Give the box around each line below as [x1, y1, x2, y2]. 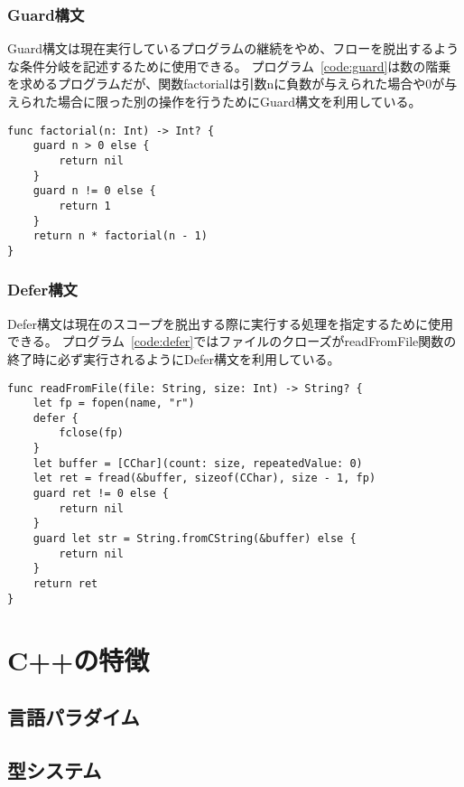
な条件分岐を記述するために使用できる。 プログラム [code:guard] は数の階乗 [7, 56, 451, 75]
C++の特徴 [7, 641, 150, 678]
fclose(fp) [59, 426, 124, 440]
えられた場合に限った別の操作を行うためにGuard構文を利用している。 [7, 92, 422, 110]
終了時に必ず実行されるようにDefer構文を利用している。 [7, 349, 340, 368]
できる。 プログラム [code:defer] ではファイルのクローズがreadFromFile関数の [7, 332, 457, 351]
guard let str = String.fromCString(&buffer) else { [32, 532, 357, 546]
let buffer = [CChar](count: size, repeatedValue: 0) [32, 456, 363, 470]
